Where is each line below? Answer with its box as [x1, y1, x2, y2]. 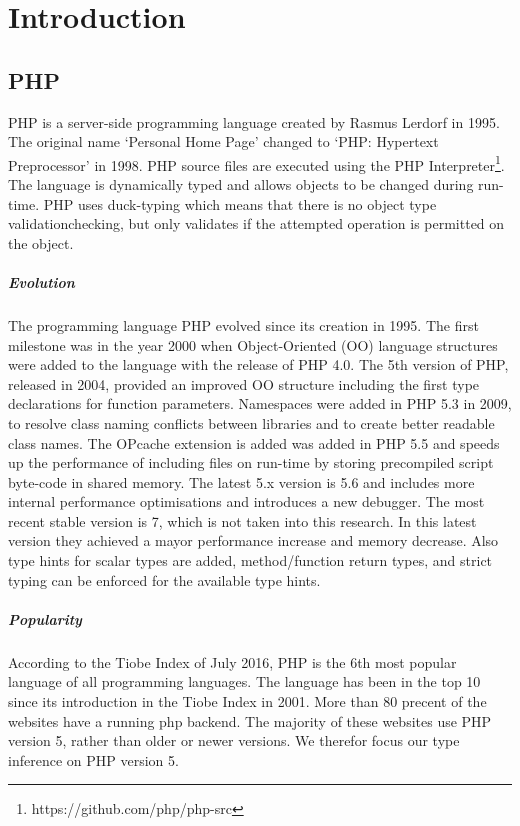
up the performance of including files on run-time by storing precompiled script [8, 452, 494, 473]
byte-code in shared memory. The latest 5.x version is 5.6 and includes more [8, 471, 475, 492]
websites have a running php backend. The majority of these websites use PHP [8, 710, 492, 731]
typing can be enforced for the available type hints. [8, 569, 321, 590]
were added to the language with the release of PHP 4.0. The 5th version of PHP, [8, 354, 509, 375]
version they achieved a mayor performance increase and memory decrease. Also [8, 530, 499, 551]
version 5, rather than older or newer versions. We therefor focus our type [8, 730, 460, 751]
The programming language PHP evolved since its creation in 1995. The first [8, 314, 479, 335]
